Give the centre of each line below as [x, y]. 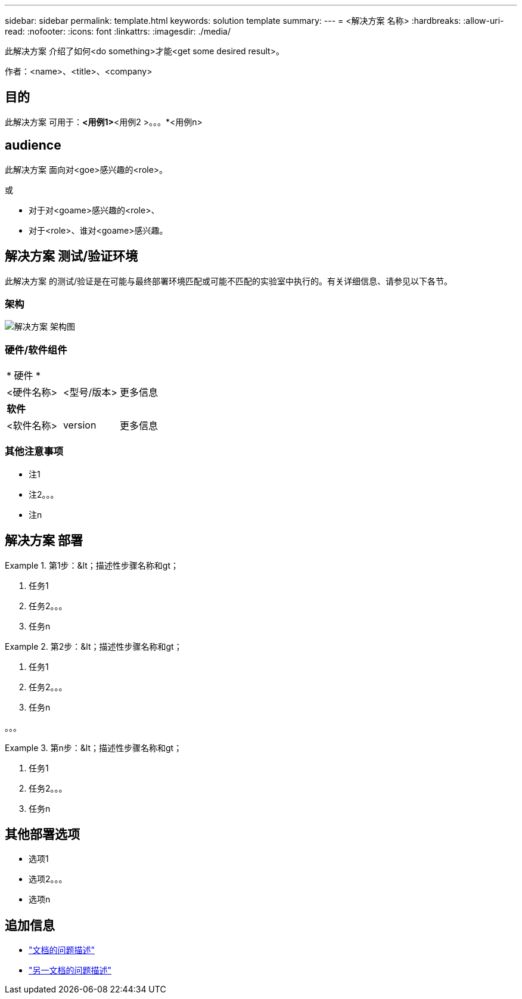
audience [33, 145]
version [80, 425]
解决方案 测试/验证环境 [72, 256]
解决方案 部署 [44, 541]
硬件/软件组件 [36, 350]
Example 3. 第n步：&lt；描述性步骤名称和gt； [94, 747]
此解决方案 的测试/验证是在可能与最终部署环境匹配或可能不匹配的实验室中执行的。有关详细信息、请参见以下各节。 [229, 281]
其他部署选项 [42, 834]
